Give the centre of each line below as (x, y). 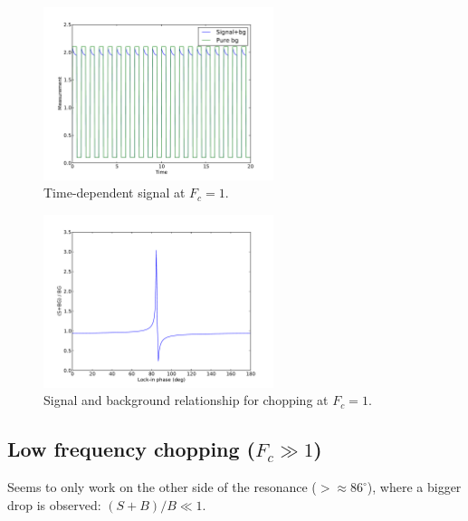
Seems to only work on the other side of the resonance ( (162, 487)
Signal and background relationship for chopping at (186, 400)
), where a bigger (414, 487)
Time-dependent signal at (115, 193)
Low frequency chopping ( (132, 449)
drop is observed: (54, 504)
